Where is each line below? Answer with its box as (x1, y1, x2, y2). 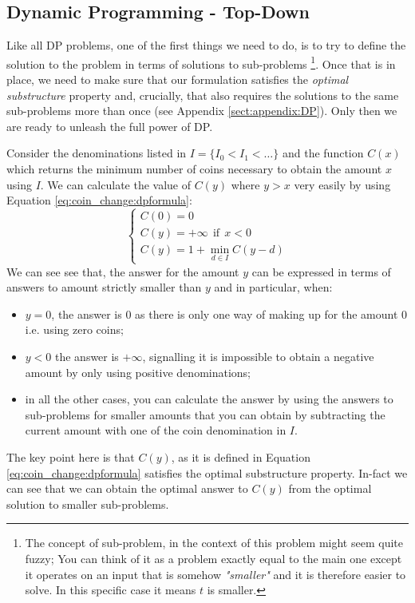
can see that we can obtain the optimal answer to (6, 480, 248, 497)
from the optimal (288, 480, 372, 497)
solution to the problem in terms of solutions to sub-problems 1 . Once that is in (6, 53, 396, 72)
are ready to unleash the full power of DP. (6, 117, 213, 134)
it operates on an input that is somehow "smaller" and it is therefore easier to (25, 565, 406, 582)
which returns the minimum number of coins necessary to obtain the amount (6, 161, 382, 177)
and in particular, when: (214, 279, 333, 296)
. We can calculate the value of (40, 176, 192, 192)
